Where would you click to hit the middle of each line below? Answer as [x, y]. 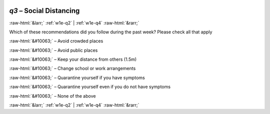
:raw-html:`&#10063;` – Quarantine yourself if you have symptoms [77, 78]
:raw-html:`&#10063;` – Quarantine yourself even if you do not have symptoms [90, 87]
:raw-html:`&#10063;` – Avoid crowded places [56, 41]
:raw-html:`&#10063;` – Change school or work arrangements [72, 68]
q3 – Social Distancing [44, 11]
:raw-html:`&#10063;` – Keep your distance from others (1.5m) [73, 59]
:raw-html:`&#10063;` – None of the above [52, 96]
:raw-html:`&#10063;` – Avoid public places [53, 50]
